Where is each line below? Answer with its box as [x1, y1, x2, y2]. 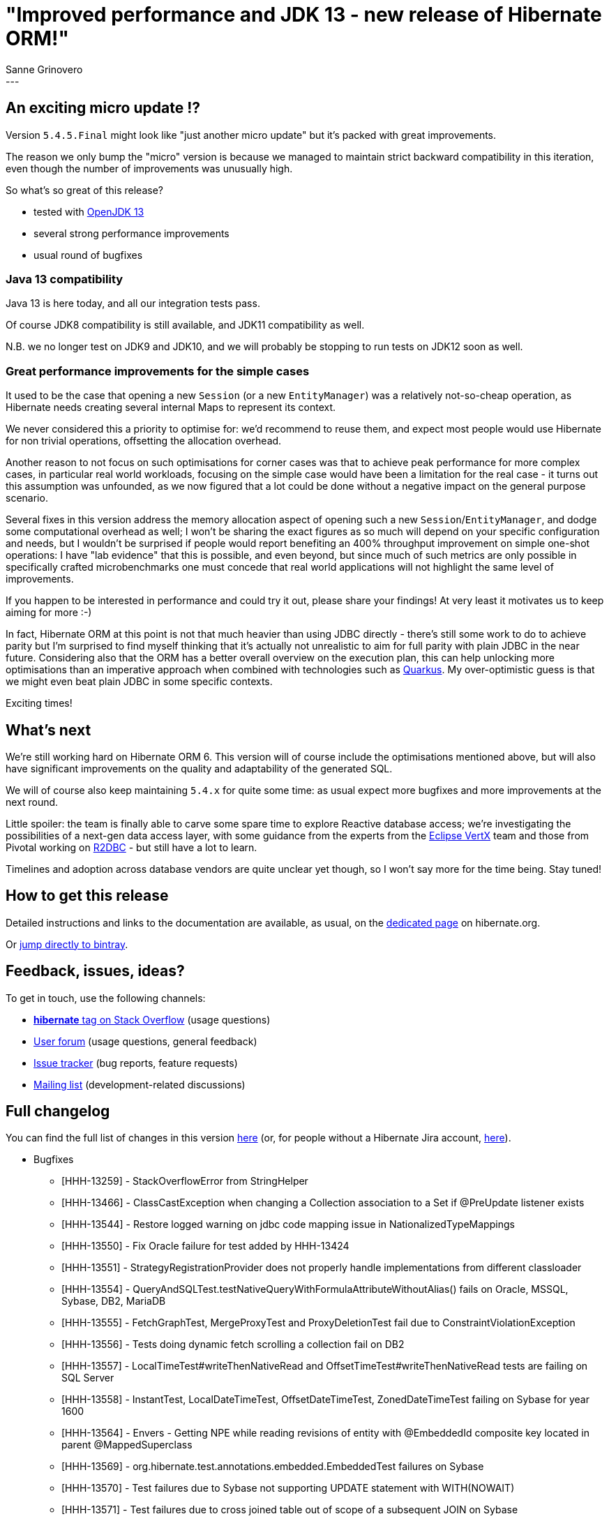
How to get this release [6, 887, 169, 905]
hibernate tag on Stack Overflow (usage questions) [33, 1013, 271, 1026]
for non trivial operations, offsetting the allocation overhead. [6, 435, 282, 447]
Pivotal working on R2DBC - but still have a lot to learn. [6, 841, 257, 853]
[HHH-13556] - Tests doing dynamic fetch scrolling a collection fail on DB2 [61, 1338, 405, 1351]
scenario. [6, 492, 48, 504]
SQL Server [61, 1372, 114, 1384]
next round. [6, 795, 59, 808]
